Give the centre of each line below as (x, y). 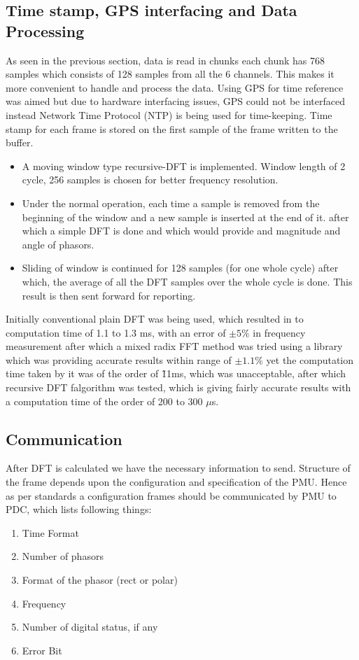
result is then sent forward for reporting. (109, 295)
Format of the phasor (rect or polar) (100, 580)
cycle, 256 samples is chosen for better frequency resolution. (150, 180)
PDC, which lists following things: (79, 509)
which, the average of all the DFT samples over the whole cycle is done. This (187, 281)
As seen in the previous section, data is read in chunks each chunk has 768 (165, 60)
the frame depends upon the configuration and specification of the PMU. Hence (176, 482)
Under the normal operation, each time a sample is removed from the (171, 203)
